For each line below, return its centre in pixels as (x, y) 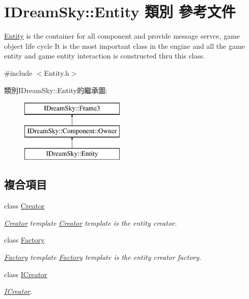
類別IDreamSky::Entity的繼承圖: (56, 90)
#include (18, 72)
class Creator (24, 206)
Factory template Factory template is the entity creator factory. (103, 257)
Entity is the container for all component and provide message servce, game (122, 36)
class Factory (24, 240)
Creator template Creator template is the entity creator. (91, 222)
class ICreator (26, 274)
